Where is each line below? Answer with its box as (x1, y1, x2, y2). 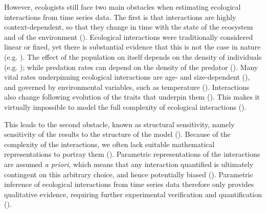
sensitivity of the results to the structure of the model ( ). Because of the (4, 129, 231, 139)
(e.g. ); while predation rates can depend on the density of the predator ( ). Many (4, 61, 258, 72)
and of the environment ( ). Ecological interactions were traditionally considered (4, 31, 253, 42)
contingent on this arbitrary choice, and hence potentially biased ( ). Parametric (4, 169, 253, 179)
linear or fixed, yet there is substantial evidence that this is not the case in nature (4, 41, 261, 52)
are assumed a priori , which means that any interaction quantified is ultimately (4, 158, 254, 169)
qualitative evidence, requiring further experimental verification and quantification (4, 188, 262, 199)
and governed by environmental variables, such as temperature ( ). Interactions (4, 81, 250, 92)
